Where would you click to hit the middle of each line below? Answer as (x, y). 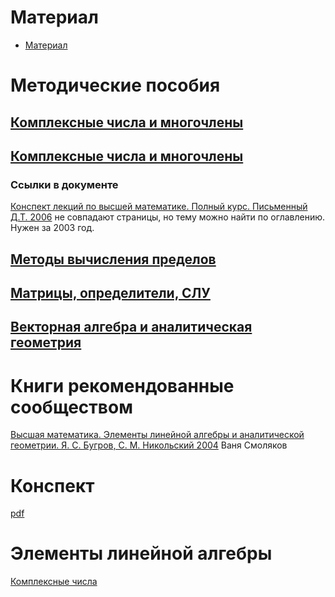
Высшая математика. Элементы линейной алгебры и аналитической (157, 435)
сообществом (71, 407)
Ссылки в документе (64, 184)
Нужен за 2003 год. (52, 228)
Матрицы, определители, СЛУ (110, 292)
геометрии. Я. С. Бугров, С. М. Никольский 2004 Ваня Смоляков (149, 445)
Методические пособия (115, 85)
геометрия (46, 342)
